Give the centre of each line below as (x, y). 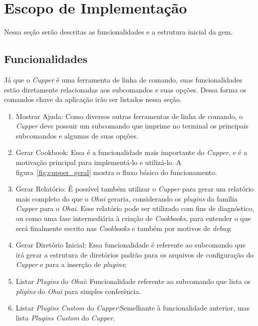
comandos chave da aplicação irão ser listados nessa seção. (93, 99)
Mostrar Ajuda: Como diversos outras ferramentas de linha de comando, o (129, 116)
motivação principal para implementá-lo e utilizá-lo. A (99, 162)
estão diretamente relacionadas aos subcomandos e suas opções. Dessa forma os (125, 89)
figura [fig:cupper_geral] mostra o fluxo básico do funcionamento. (116, 172)
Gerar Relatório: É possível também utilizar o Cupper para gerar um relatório (135, 189)
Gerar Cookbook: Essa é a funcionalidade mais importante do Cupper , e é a (131, 152)
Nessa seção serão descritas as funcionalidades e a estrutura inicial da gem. (119, 32)
